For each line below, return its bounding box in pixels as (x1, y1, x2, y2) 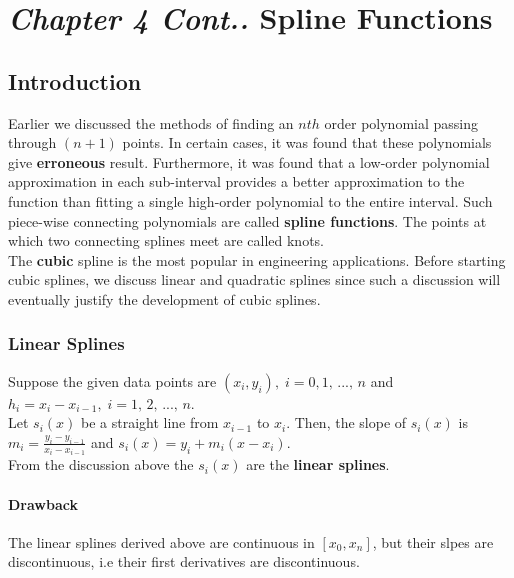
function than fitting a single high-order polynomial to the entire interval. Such (8, 190, 493, 211)
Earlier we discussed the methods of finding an (8, 112, 294, 133)
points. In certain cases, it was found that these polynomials (122, 132, 492, 153)
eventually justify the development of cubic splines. (8, 288, 321, 309)
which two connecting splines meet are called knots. (8, 230, 325, 251)
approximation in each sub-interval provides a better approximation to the (8, 171, 465, 192)
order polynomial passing (324, 112, 479, 133)
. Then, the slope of (286, 412, 407, 433)
